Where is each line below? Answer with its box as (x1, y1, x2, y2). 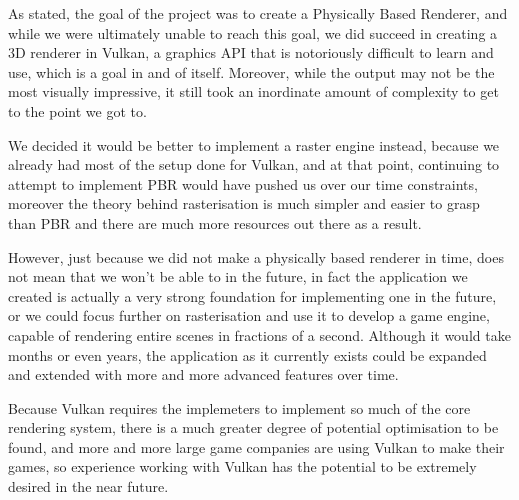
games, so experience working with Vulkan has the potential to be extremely (8, 456, 477, 477)
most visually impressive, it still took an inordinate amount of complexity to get (8, 81, 499, 102)
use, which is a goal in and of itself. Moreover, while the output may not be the (8, 61, 495, 82)
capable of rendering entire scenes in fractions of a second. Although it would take (8, 324, 511, 345)
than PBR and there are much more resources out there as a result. (8, 212, 422, 233)
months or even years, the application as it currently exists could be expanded (8, 344, 487, 365)
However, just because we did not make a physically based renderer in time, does (8, 246, 504, 267)
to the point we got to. (8, 100, 147, 121)
